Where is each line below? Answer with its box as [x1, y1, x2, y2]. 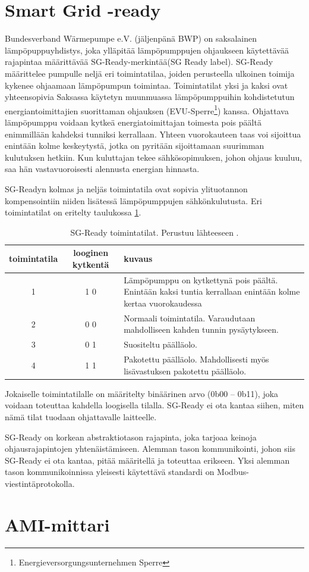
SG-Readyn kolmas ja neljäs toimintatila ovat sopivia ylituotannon [5, 182, 248, 195]
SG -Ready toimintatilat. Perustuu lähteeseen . [70, 226, 239, 238]
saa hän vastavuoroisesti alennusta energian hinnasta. [5, 162, 200, 175]
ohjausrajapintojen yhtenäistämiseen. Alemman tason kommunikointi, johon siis [5, 442, 295, 455]
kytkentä [72, 258, 109, 270]
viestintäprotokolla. [5, 477, 75, 489]
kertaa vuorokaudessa [124, 296, 202, 309]
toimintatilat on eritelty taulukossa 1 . [5, 206, 141, 218]
